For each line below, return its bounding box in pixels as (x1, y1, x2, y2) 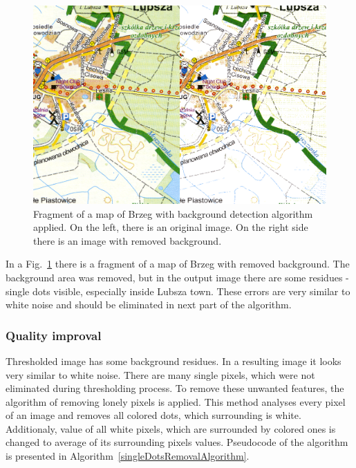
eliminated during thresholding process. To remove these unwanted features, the (6, 381, 344, 395)
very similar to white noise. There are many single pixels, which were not (6, 367, 315, 382)
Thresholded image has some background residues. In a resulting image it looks (6, 353, 341, 368)
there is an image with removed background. (33, 233, 222, 247)
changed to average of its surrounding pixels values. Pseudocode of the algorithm (6, 435, 348, 449)
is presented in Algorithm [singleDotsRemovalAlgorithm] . (6, 449, 250, 463)
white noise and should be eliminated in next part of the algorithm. (6, 297, 292, 312)
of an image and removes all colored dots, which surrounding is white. (6, 408, 301, 422)
